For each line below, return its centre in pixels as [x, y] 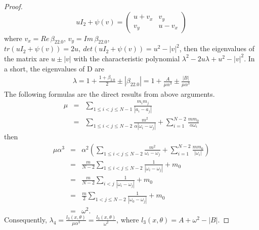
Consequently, [26, 219]
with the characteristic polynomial [127, 58]
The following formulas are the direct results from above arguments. [110, 93]
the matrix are [27, 58]
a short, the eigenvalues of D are [54, 68]
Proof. [13, 6]
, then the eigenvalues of [217, 48]
